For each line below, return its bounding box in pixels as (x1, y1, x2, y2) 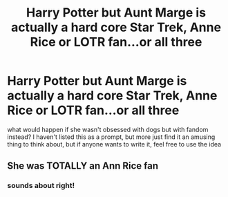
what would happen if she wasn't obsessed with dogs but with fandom (7, 125, 209, 133)
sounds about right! (7, 181, 75, 191)
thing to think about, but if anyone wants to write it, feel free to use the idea (7, 140, 222, 148)
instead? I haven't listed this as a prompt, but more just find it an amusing (7, 133, 216, 141)
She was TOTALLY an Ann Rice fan (7, 160, 159, 172)
